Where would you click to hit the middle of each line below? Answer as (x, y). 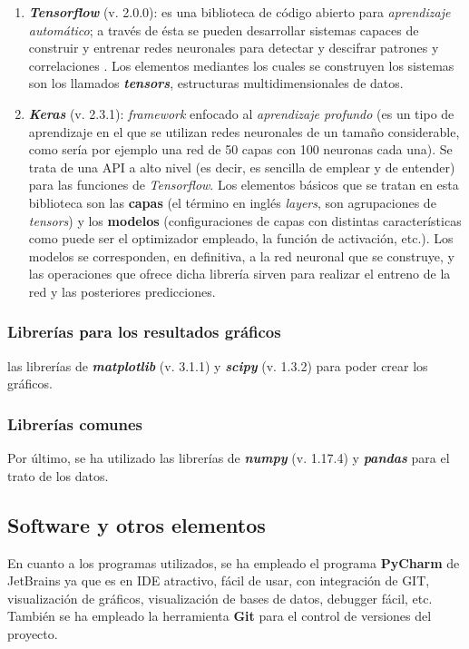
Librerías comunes (75, 423)
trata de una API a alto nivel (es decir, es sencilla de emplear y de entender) (242, 167)
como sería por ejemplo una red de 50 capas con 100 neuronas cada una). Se (240, 149)
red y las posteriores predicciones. (122, 291)
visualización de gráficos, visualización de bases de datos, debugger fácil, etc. (220, 598)
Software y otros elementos (137, 524)
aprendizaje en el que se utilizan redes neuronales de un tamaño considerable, (244, 131)
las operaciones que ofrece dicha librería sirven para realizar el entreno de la (239, 274)
